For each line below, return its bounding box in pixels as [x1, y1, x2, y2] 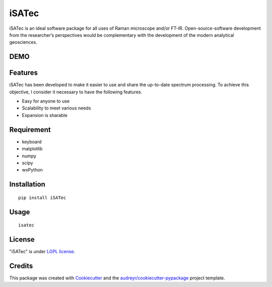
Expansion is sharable [22, 112, 67, 118]
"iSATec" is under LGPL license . [9, 249, 76, 254]
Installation [9, 180, 45, 189]
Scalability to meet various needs [22, 105, 91, 111]
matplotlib [22, 146, 43, 152]
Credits [9, 261, 33, 270]
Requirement [9, 125, 51, 134]
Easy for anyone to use [22, 98, 70, 104]
